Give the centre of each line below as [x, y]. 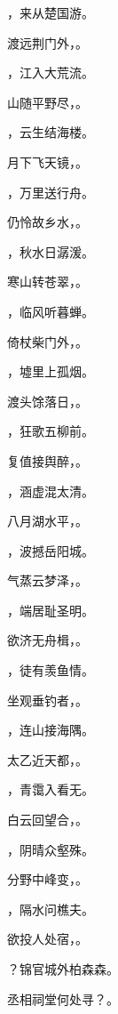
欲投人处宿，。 [47, 939]
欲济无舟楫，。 [47, 640]
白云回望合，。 [47, 820]
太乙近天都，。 [47, 759]
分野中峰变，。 [47, 879]
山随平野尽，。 [47, 102]
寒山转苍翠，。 [47, 282]
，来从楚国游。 [51, 12]
